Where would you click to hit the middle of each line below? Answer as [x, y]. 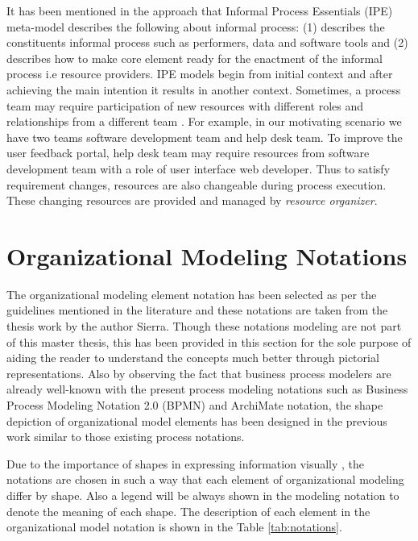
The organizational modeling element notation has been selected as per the [192, 294]
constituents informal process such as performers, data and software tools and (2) [207, 42]
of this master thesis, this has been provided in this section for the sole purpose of [209, 341]
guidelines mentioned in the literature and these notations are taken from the [197, 310]
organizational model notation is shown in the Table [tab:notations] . [174, 527]
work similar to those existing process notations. [126, 437]
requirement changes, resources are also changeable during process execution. [197, 184]
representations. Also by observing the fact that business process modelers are [199, 373]
